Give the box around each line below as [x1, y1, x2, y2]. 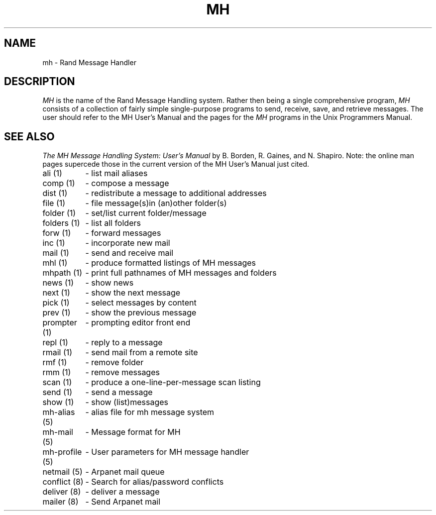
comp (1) [42, 178, 75, 189]
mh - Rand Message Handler [42, 58, 136, 67]
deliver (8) [42, 487, 81, 497]
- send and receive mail [85, 248, 174, 258]
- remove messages [85, 367, 160, 378]
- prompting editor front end [85, 317, 191, 328]
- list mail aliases [85, 168, 148, 179]
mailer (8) [42, 497, 79, 507]
